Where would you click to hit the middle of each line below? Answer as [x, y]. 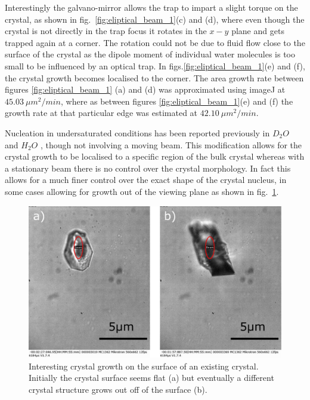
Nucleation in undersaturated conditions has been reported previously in [137, 132]
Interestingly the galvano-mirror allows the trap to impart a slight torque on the [151, 7]
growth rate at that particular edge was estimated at [101, 113]
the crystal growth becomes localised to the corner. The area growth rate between [154, 77]
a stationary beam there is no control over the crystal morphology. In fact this [148, 168]
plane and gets [258, 31]
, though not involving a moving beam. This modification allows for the [171, 144]
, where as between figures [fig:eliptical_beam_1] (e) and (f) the [177, 101]
